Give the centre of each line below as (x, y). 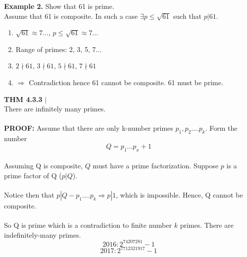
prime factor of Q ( (33, 175)
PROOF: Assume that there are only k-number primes (89, 128)
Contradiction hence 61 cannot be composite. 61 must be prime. (126, 82)
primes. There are (207, 225)
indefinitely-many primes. (43, 234)
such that (187, 16)
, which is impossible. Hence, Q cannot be (179, 194)
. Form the (221, 128)
